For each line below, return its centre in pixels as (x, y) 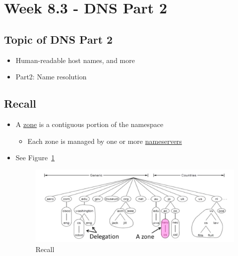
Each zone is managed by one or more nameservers (105, 141)
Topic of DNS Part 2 (59, 39)
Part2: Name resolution (51, 77)
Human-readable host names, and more (75, 60)
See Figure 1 (35, 158)
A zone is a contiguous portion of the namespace (89, 124)
